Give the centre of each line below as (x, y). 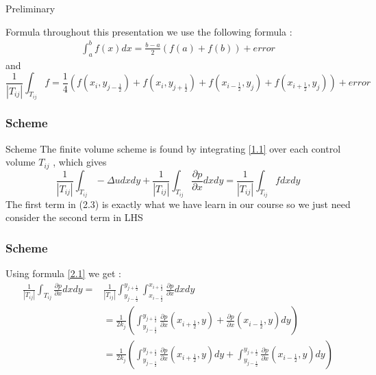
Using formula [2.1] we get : (63, 273)
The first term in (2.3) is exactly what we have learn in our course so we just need (178, 204)
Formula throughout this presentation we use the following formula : (149, 31)
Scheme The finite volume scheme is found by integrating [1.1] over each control (173, 148)
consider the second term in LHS (74, 217)
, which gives (80, 162)
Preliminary (30, 8)
